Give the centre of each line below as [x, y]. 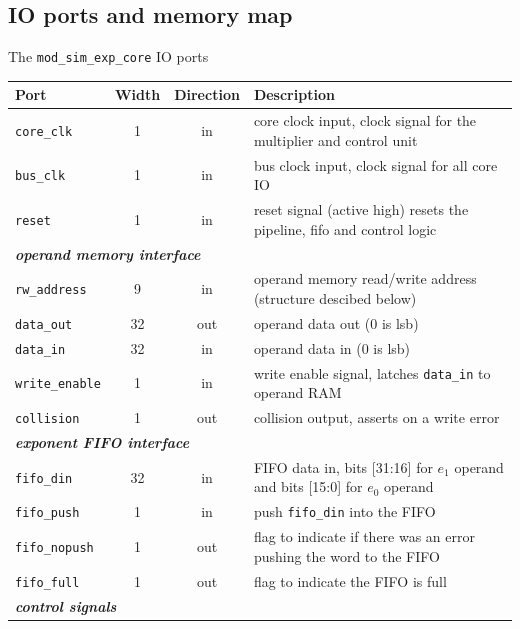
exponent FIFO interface [102, 442]
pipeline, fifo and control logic [345, 228]
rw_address [51, 290]
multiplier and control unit [335, 139]
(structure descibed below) [335, 297]
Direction [207, 94]
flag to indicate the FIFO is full [350, 580]
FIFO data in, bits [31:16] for [343, 466]
